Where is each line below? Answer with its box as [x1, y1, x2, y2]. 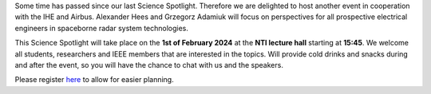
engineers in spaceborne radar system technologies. [14, 23, 189, 33]
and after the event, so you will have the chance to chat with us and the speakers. [14, 60, 283, 69]
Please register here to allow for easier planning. [14, 75, 175, 84]
